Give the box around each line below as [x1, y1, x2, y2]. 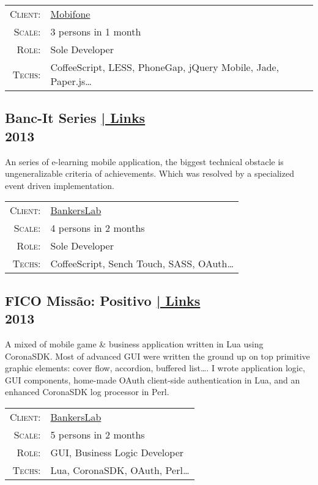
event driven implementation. [5, 179, 114, 191]
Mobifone [50, 7, 91, 21]
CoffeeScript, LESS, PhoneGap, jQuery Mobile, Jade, [50, 60, 279, 74]
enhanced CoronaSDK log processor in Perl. [5, 385, 169, 398]
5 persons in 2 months [50, 427, 145, 442]
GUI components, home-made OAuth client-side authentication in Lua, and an [5, 373, 300, 386]
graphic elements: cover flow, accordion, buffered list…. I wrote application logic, [5, 361, 305, 374]
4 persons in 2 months [50, 221, 145, 235]
